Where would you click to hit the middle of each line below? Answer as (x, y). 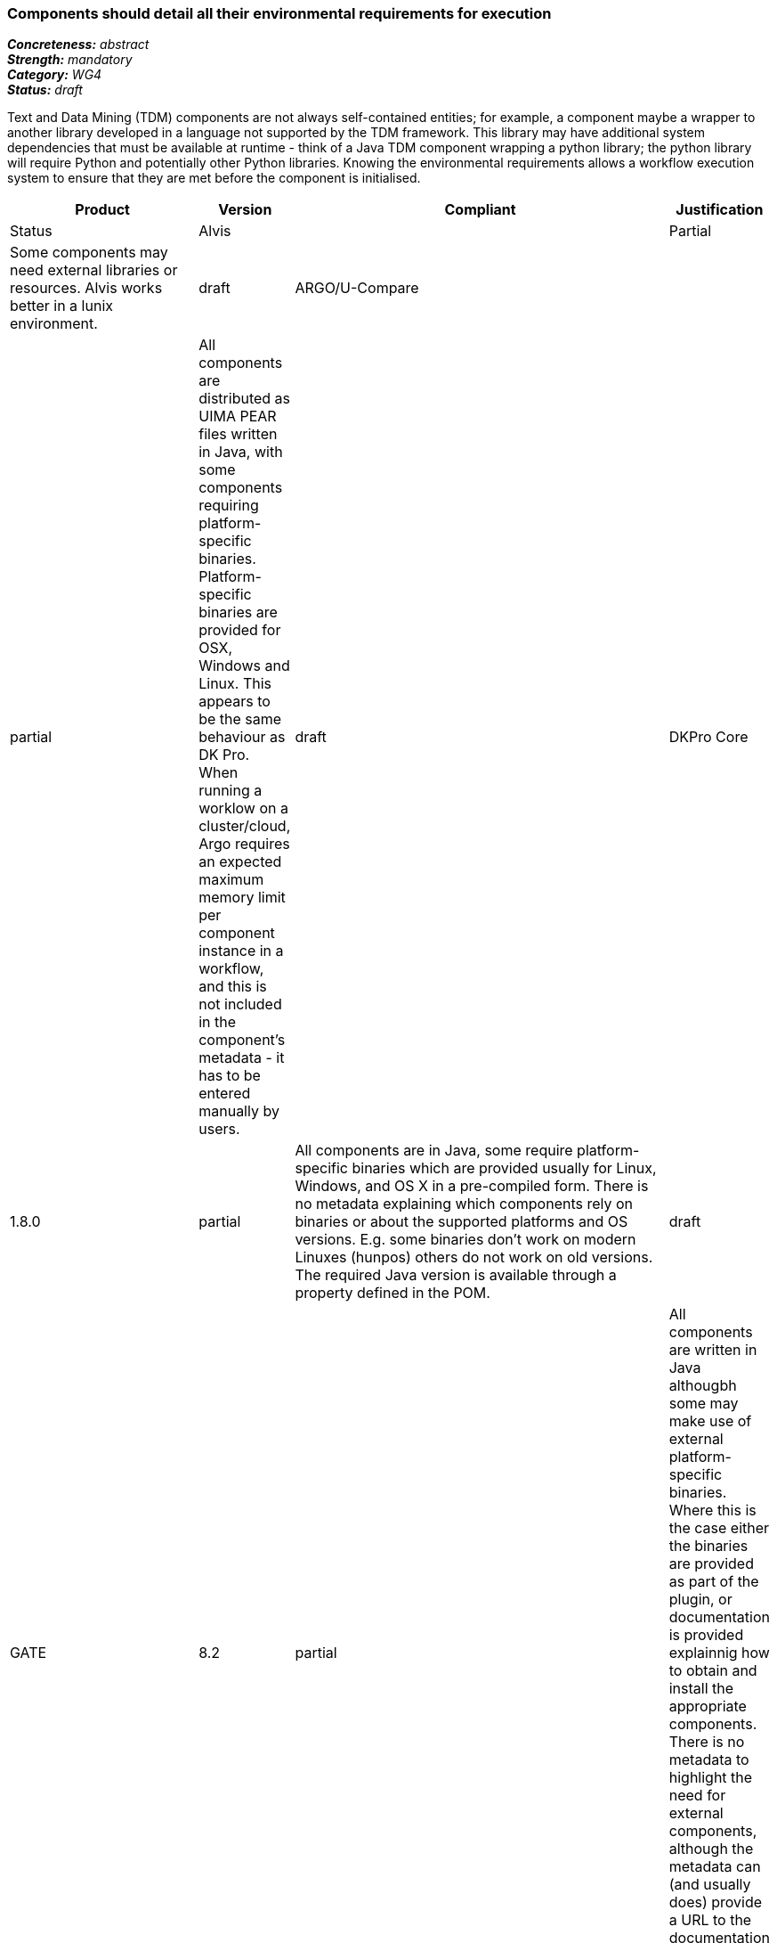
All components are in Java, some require (434, 1151)
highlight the (711, 1778)
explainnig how (719, 1653)
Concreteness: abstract (78, 45)
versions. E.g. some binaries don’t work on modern (465, 1240)
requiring (229, 506)
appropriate (708, 1706)
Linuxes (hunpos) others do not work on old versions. (474, 1257)
